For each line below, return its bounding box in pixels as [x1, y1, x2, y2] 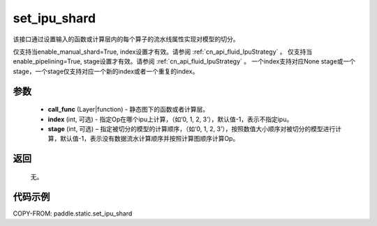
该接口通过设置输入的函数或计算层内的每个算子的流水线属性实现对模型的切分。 [13, 35, 239, 43]
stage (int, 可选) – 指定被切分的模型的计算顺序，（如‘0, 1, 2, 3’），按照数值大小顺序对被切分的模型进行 [47, 124, 336, 133]
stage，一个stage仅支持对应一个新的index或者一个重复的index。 [13, 67, 199, 75]
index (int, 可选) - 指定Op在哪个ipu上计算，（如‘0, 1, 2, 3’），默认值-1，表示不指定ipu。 [47, 115, 293, 123]
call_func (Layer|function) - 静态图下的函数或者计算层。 [47, 105, 209, 114]
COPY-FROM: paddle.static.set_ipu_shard [13, 209, 133, 218]
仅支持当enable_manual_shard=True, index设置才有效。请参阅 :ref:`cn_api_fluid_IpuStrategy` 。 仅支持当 [13, 47, 313, 56]
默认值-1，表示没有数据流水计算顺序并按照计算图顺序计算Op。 [59, 135, 239, 143]
